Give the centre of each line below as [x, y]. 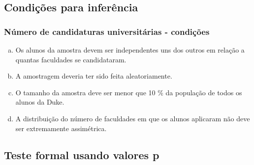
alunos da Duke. [40, 102]
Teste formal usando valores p [82, 154]
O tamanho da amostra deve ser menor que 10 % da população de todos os [129, 92]
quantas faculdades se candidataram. [71, 59]
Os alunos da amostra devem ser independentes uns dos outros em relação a [130, 50]
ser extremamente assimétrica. [61, 128]
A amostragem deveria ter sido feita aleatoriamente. [94, 76]
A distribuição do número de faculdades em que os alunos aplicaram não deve [133, 118]
